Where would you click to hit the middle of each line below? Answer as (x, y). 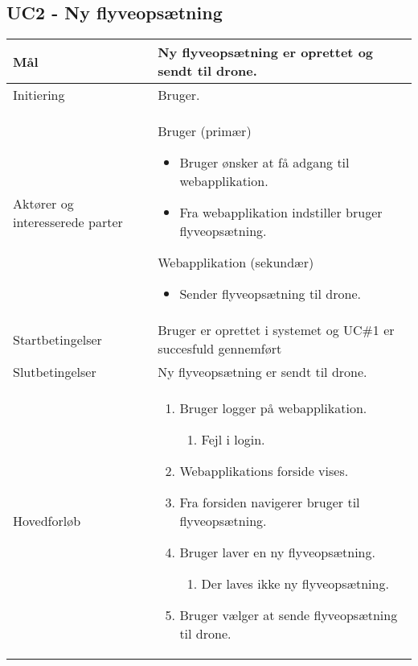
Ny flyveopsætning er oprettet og (266, 52)
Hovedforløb (47, 521)
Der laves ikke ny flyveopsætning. (295, 584)
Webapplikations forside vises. (264, 471)
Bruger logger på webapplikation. (273, 408)
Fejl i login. (233, 440)
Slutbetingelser (55, 372)
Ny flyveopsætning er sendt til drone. (262, 372)
